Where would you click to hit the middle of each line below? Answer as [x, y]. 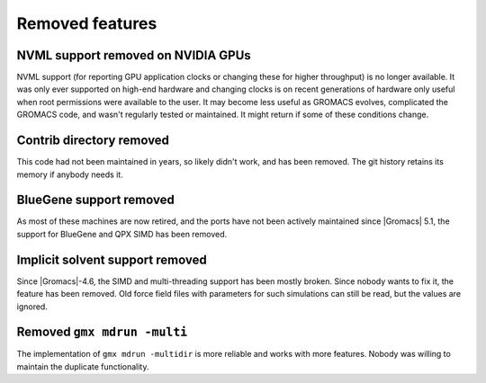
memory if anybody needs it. [70, 174]
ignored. [32, 307]
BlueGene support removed [95, 200]
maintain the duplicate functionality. [83, 366]
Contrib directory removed [93, 141]
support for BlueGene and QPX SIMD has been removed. [122, 234]
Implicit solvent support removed [112, 259]
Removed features [87, 23]
